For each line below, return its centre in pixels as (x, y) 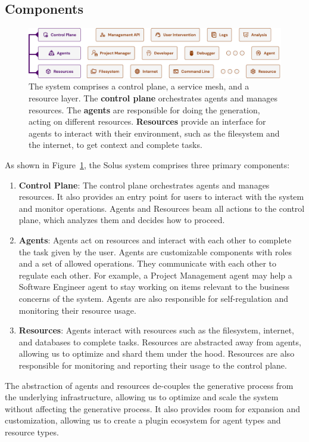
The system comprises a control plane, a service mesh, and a (139, 86)
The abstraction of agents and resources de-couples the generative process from (149, 385)
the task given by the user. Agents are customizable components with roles (155, 251)
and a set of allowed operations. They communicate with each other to (148, 263)
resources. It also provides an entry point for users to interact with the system (161, 197)
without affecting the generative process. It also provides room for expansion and (153, 408)
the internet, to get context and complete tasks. (116, 145)
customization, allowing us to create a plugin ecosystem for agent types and (143, 420)
